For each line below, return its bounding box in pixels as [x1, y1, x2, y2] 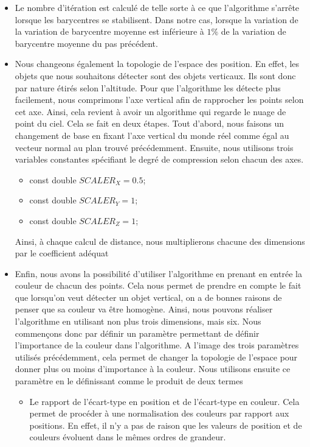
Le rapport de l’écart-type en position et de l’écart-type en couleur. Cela [29, 395, 300, 407]
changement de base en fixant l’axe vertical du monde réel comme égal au [15, 128, 289, 141]
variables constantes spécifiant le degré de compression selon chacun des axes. [15, 153, 304, 166]
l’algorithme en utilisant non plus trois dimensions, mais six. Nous [15, 315, 261, 328]
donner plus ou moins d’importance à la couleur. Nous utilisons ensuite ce [15, 362, 291, 375]
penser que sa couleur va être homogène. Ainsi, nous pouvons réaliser [15, 303, 273, 315]
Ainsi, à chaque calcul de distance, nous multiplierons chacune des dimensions [15, 234, 305, 247]
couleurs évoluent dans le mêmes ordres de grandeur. [29, 431, 226, 443]
